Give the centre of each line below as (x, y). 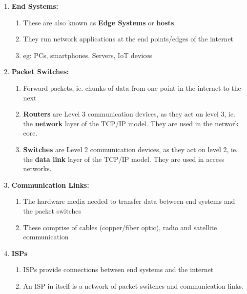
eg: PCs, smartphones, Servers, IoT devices (88, 55)
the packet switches (52, 210)
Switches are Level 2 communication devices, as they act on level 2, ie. (130, 149)
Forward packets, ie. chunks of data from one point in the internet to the (132, 88)
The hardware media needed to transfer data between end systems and (129, 201)
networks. (37, 168)
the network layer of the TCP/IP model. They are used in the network (131, 123)
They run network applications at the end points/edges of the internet (128, 39)
